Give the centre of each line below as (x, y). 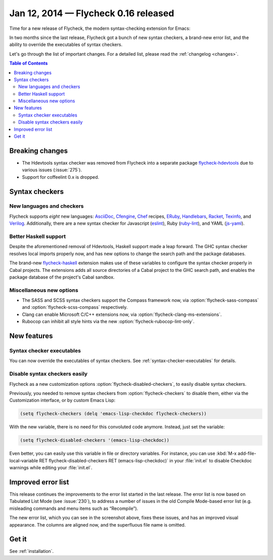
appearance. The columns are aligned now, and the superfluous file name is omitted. (98, 525)
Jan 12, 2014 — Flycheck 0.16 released (92, 13)
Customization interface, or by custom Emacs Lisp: (62, 401)
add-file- (247, 454)
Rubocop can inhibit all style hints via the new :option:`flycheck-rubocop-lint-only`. (108, 322)
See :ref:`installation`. (32, 551)
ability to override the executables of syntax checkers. (66, 45)
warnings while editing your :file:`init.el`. (51, 468)
